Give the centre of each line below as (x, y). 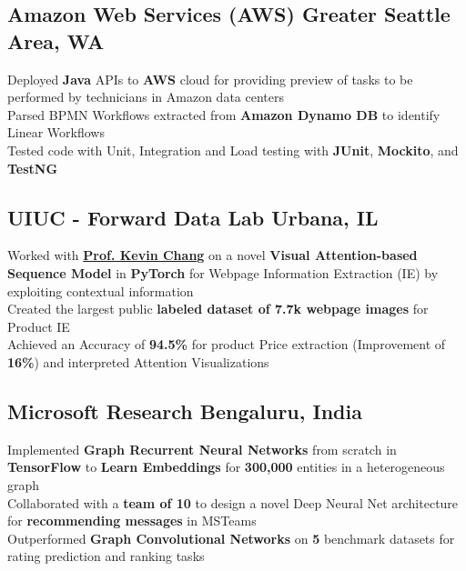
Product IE (39, 326)
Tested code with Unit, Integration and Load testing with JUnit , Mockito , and (233, 150)
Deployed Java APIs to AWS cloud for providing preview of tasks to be (210, 79)
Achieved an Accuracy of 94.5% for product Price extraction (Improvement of (227, 344)
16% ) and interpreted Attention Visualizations (138, 361)
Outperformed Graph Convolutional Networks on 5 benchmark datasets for (231, 538)
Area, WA (56, 40)
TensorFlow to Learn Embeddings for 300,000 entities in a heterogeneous (226, 467)
